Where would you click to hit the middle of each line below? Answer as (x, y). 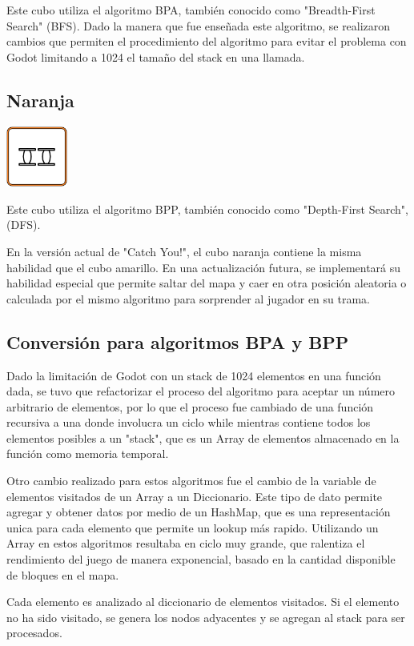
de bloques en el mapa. (63, 574)
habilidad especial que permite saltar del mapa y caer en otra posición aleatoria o (207, 283)
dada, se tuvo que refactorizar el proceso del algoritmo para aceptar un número (201, 391)
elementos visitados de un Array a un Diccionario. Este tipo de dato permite (195, 496)
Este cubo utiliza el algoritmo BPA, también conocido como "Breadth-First (191, 10)
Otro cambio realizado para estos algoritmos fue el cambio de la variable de (191, 481)
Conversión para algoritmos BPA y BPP (178, 341)
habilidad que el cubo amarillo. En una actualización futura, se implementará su (204, 267)
